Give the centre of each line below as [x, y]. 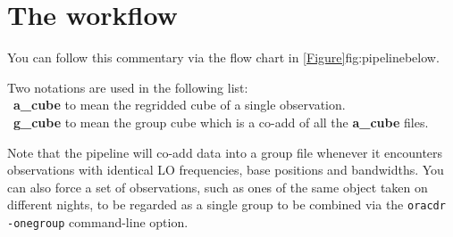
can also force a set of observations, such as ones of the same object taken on [218, 187]
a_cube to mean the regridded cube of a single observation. [180, 105]
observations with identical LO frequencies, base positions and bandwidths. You [226, 170]
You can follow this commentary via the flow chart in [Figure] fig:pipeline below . [223, 57]
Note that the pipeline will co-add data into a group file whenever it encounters [225, 152]
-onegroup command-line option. [98, 221]
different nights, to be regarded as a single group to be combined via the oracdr [226, 204]
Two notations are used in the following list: [128, 87]
